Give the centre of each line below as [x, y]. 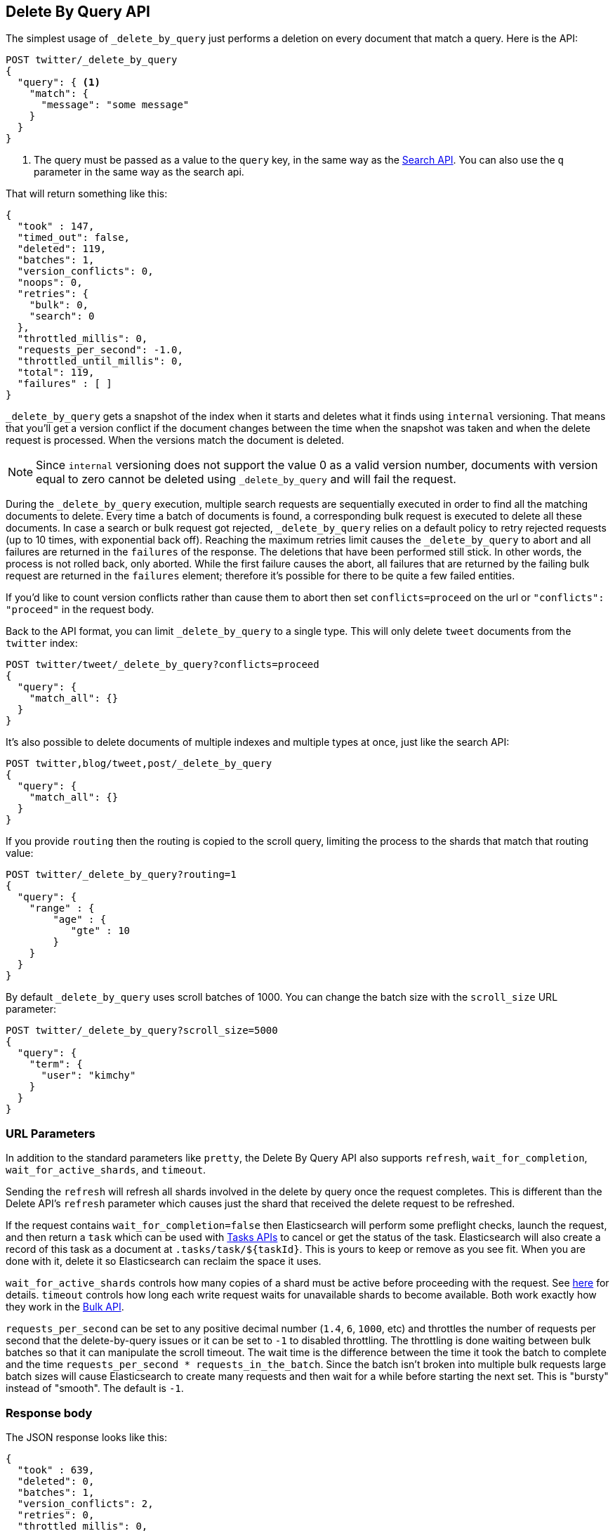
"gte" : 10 [100, 931]
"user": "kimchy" [88, 1076]
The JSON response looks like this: [87, 1437]
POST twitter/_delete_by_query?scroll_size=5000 [142, 1031]
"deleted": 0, [56, 1481]
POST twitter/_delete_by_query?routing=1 [121, 875]
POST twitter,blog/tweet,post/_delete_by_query [139, 764]
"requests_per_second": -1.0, [100, 350]
